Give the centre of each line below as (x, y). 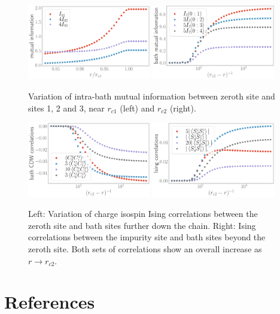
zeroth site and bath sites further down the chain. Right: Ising (142, 225)
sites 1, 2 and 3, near (66, 108)
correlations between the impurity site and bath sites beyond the (147, 237)
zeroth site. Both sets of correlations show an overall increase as (145, 248)
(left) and (137, 108)
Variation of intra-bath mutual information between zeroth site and (152, 96)
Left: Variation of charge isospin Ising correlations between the (143, 214)
